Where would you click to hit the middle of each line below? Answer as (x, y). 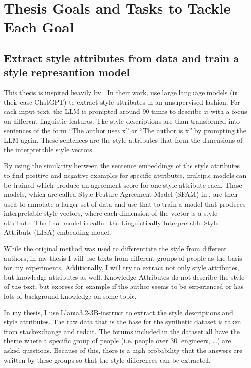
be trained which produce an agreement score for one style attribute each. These (123, 184)
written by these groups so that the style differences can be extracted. (107, 360)
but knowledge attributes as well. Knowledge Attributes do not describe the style (124, 277)
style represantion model (67, 72)
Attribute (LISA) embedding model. (58, 232)
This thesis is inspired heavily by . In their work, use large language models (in (121, 92)
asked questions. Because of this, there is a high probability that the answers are (123, 350)
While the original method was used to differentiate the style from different (115, 248)
